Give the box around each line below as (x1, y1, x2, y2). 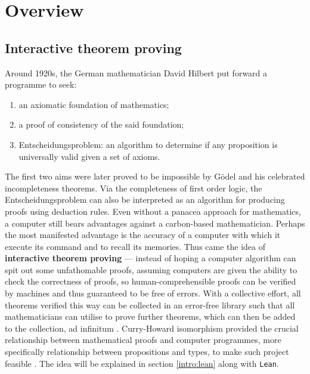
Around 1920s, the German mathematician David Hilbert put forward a (5, 66, 268, 79)
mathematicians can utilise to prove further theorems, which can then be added (5, 310, 296, 323)
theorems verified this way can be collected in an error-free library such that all (5, 298, 295, 311)
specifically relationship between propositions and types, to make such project (5, 345, 289, 358)
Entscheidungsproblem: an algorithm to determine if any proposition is (18, 138, 278, 150)
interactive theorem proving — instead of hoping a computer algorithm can (5, 252, 296, 264)
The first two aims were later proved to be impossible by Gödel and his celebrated (5, 170, 305, 183)
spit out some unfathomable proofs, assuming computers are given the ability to (5, 263, 297, 276)
